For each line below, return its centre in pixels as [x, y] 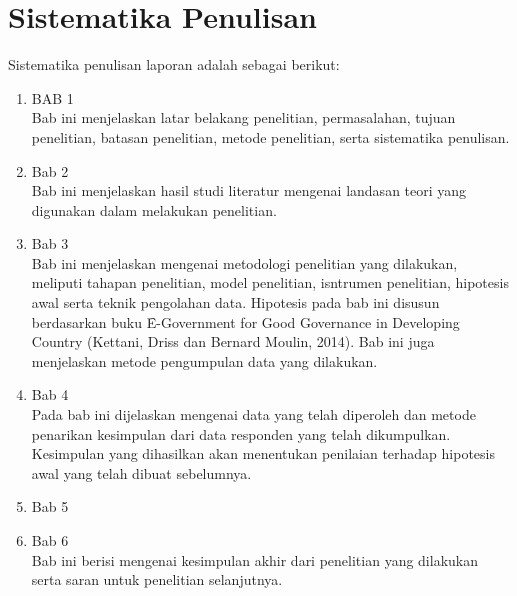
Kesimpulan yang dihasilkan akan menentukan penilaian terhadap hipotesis [263, 453]
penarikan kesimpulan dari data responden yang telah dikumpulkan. [241, 433]
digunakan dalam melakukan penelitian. [154, 209]
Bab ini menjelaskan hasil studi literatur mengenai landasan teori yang [249, 190]
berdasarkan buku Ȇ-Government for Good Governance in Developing [245, 321]
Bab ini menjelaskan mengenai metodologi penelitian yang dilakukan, [244, 262]
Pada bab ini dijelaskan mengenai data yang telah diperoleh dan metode [253, 414]
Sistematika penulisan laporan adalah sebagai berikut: [174, 64]
